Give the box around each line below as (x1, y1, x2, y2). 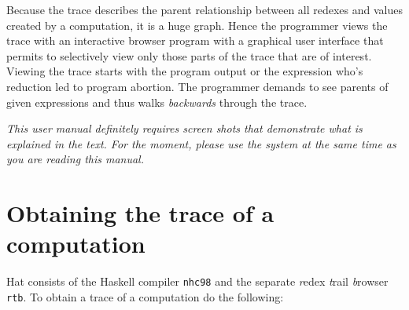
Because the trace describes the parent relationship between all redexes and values (6, 2, 403, 17)
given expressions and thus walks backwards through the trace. (6, 93, 308, 110)
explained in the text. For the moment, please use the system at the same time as (6, 135, 396, 151)
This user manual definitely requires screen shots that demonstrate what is (6, 120, 363, 137)
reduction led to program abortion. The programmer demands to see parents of (6, 78, 389, 94)
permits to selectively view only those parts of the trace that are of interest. (6, 47, 372, 64)
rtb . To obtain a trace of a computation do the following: (6, 288, 284, 305)
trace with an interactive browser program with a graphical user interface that (6, 32, 384, 49)
